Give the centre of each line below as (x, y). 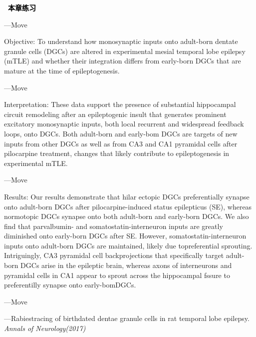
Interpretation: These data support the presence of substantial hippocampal (120, 104)
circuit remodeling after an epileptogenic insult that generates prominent (115, 114)
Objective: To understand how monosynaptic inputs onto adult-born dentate (121, 41)
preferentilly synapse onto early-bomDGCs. (70, 285)
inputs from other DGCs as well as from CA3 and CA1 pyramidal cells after (121, 143)
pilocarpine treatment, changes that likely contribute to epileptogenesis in (117, 153)
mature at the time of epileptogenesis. (62, 70)
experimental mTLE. (36, 163)
